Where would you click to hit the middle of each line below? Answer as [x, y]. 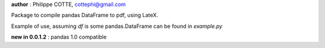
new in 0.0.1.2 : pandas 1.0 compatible [59, 37]
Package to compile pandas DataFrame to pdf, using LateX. [85, 15]
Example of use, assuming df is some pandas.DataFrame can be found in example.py [117, 26]
